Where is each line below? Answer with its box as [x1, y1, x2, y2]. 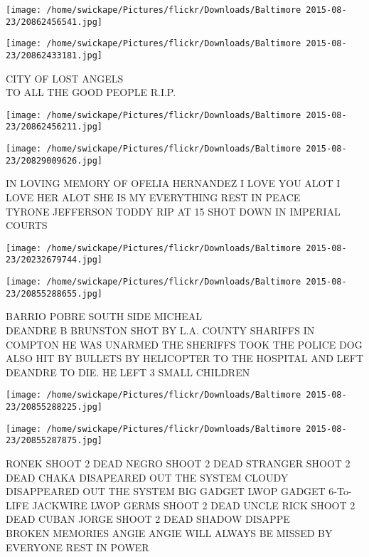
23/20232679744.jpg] [6, 255, 103, 265]
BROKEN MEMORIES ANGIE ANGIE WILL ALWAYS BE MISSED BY [6, 526, 333, 540]
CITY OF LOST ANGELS [6, 70, 124, 85]
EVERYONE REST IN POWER [6, 539, 149, 554]
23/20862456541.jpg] [6, 16, 103, 27]
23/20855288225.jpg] [6, 402, 103, 413]
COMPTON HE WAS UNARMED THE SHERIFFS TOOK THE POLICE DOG [6, 336, 363, 351]
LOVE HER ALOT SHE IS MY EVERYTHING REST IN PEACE [6, 190, 301, 205]
